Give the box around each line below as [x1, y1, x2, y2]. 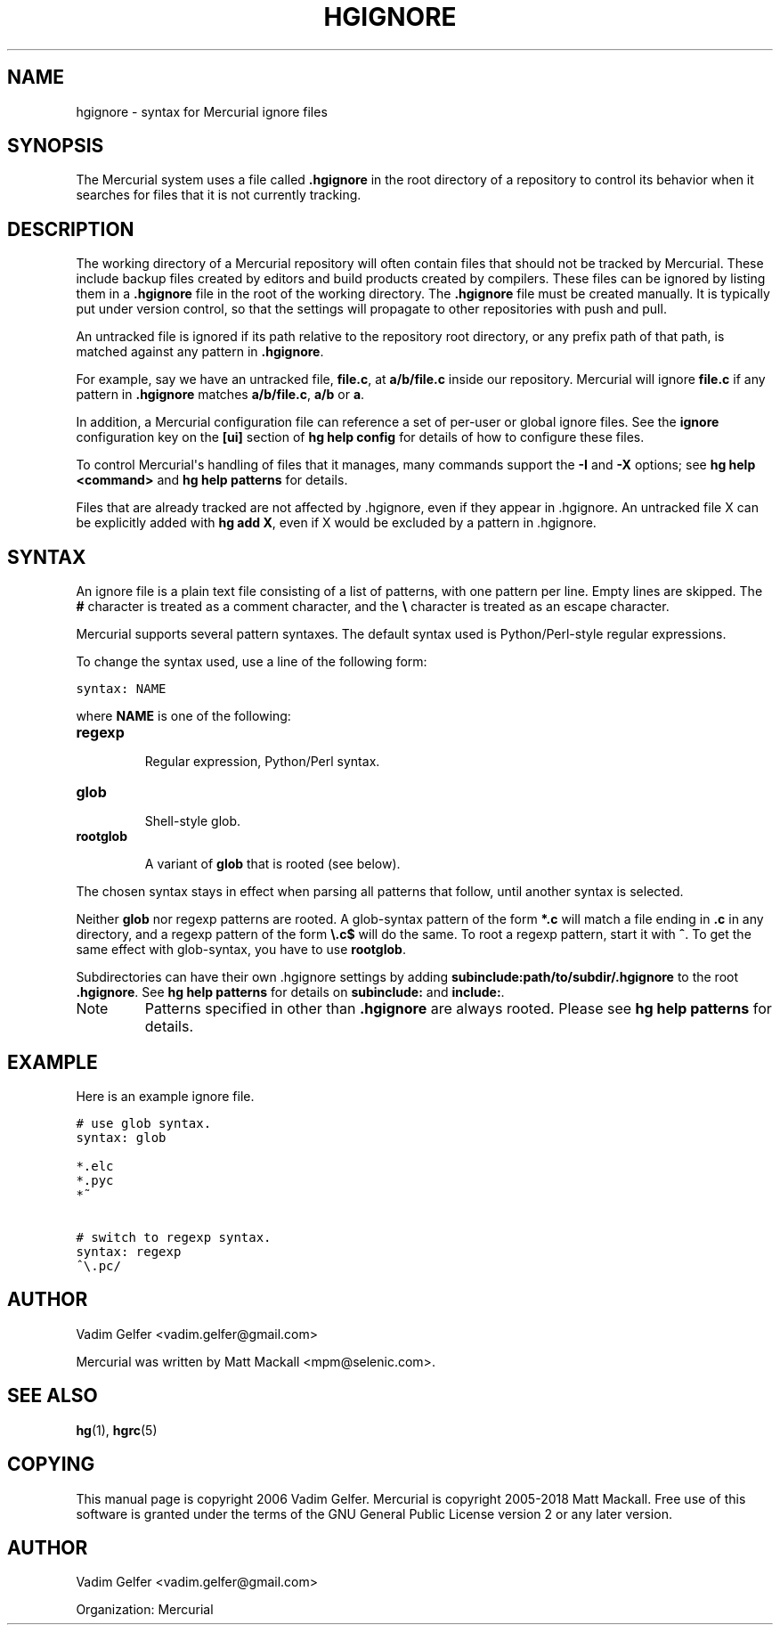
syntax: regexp [76, 1244, 182, 1259]
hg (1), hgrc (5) [76, 1422, 158, 1438]
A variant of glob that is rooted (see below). [144, 856, 401, 872]
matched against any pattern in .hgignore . [76, 344, 324, 360]
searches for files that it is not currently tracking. [76, 187, 362, 203]
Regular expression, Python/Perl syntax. [144, 754, 380, 770]
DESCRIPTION [7, 217, 134, 241]
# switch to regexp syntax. [76, 1229, 272, 1244]
